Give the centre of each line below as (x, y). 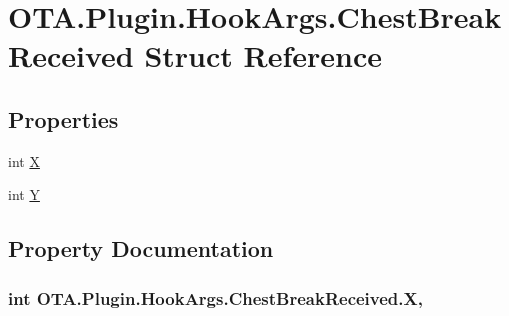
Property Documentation (141, 248)
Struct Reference (263, 55)
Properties (63, 118)
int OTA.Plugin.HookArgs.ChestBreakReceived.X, (215, 297)
